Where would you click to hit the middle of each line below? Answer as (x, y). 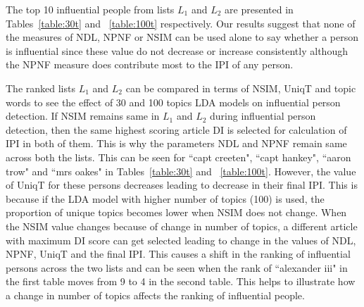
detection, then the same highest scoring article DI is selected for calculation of (176, 129)
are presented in (259, 9)
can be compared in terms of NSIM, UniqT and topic (241, 88)
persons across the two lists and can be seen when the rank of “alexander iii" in (177, 267)
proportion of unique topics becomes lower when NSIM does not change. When (176, 212)
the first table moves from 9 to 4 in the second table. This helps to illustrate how (181, 281)
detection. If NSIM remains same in (83, 116)
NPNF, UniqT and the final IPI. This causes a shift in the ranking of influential (178, 254)
